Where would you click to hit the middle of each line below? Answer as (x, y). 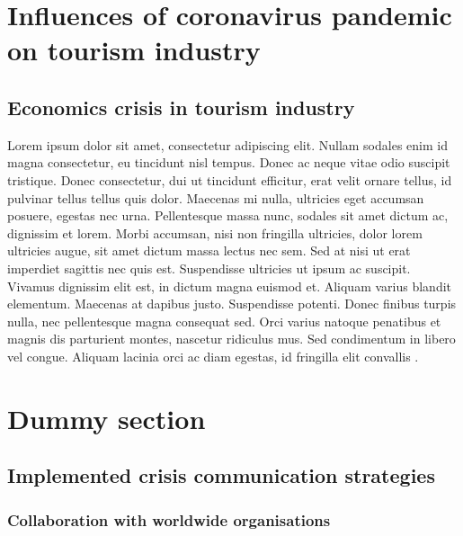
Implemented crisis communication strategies (221, 475)
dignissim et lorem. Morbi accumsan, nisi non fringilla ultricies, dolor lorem (215, 232)
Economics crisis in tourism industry (181, 107)
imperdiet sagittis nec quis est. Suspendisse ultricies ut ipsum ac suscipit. (209, 268)
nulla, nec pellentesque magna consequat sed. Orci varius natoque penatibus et (224, 321)
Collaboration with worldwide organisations (169, 519)
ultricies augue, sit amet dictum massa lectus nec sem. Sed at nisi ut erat (209, 250)
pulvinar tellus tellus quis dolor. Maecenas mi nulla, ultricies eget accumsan (216, 197)
